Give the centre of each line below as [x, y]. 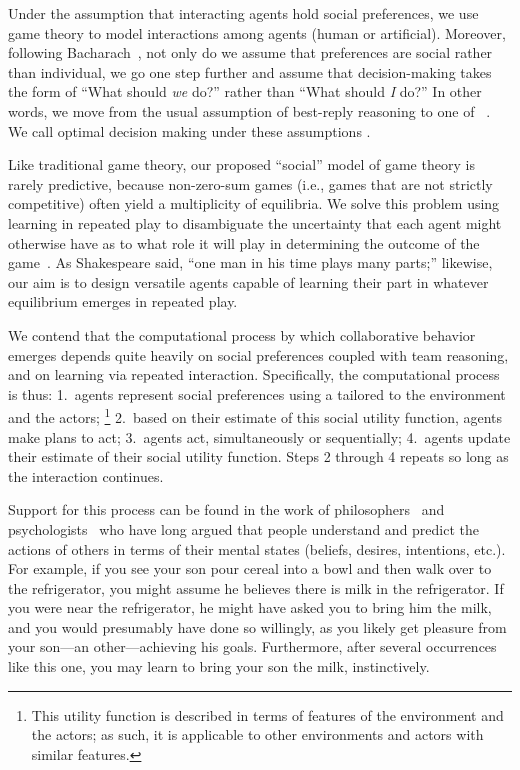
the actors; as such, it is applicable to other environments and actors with [257, 734]
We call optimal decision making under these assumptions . [189, 130]
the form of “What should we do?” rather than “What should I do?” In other [245, 91]
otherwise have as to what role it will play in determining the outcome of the [244, 242]
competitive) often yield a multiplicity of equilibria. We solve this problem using [254, 203]
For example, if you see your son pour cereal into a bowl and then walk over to [250, 568]
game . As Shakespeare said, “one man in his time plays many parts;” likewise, [250, 262]
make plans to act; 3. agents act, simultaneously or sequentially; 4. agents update [259, 436]
